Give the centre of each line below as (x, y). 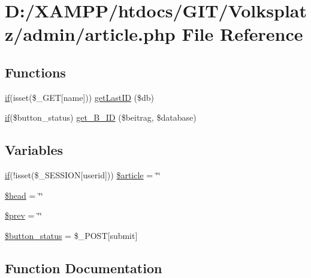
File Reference (242, 34)
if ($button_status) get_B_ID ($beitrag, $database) (101, 117)
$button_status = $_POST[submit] (71, 235)
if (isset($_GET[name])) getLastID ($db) (80, 97)
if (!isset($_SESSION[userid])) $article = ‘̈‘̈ (83, 175)
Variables (34, 150)
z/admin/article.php (90, 34)
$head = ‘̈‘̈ (24, 195)
